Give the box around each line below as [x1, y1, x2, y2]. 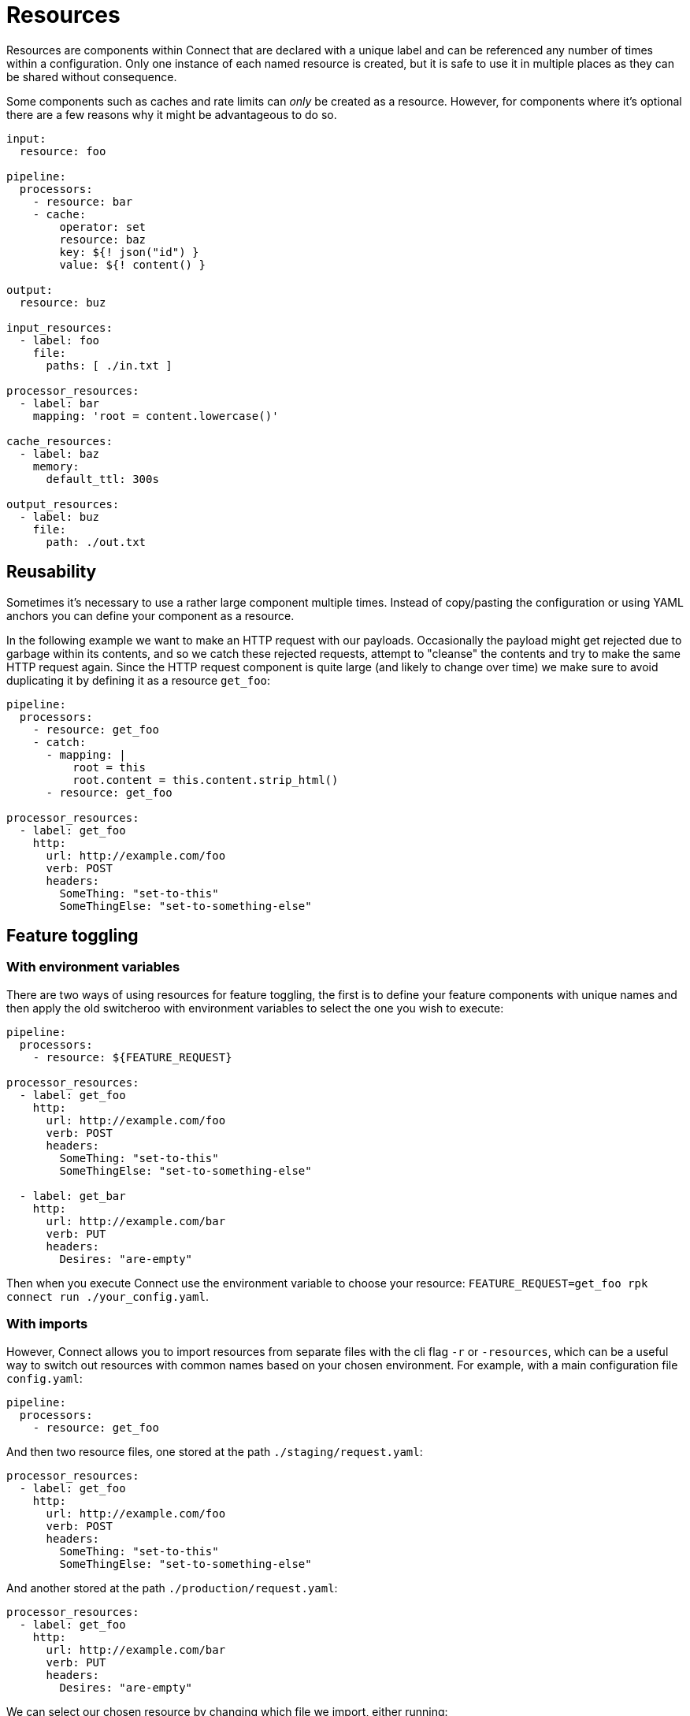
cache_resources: [6, 434, 113, 448]
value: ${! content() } [59, 258, 206, 271]
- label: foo [19, 333, 100, 347]
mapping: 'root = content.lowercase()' [32, 409, 279, 422]
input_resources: [6, 321, 113, 334]
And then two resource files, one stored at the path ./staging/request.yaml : [6, 1444, 423, 1458]
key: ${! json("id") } [59, 245, 199, 258]
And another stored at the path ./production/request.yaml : [6, 1580, 338, 1595]
